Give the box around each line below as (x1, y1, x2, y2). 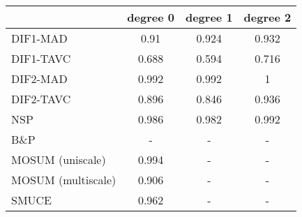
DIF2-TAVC (11, 91, 71, 107)
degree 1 (185, 9, 233, 25)
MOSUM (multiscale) (11, 172, 116, 188)
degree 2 (243, 9, 292, 25)
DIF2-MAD (11, 70, 68, 87)
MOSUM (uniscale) (11, 151, 106, 167)
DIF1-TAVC (11, 50, 71, 66)
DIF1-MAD (11, 30, 68, 46)
